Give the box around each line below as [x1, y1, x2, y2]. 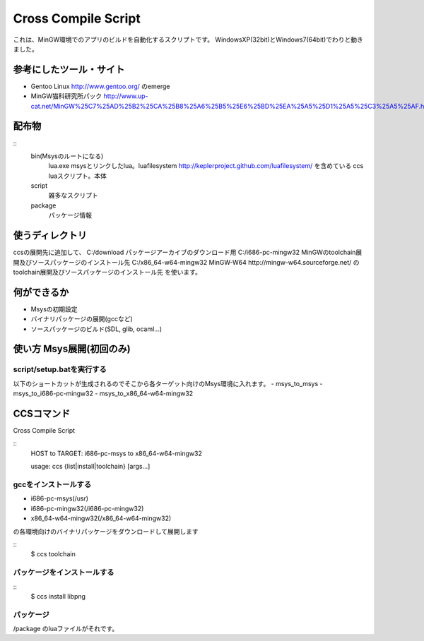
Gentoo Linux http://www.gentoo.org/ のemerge [30, 82, 170, 90]
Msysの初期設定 [30, 304, 78, 313]
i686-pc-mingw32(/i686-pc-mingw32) [30, 504, 144, 513]
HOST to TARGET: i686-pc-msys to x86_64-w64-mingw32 [30, 449, 203, 457]
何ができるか [13, 286, 69, 298]
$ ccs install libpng [30, 592, 86, 600]
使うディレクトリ [13, 229, 88, 241]
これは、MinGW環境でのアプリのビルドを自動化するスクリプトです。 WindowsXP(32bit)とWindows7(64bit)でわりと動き [13, 35, 363, 44]
